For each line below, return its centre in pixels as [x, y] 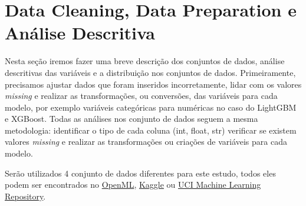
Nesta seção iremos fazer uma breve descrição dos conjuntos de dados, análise [145, 61]
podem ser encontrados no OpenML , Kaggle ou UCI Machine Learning [133, 185]
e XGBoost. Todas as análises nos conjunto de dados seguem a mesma [131, 119]
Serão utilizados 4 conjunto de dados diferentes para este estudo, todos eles [140, 173]
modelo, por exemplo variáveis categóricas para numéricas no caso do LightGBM [151, 107]
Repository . [25, 196]
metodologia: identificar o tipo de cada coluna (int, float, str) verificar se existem [151, 130]
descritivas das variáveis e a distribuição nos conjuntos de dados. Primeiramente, [150, 72]
